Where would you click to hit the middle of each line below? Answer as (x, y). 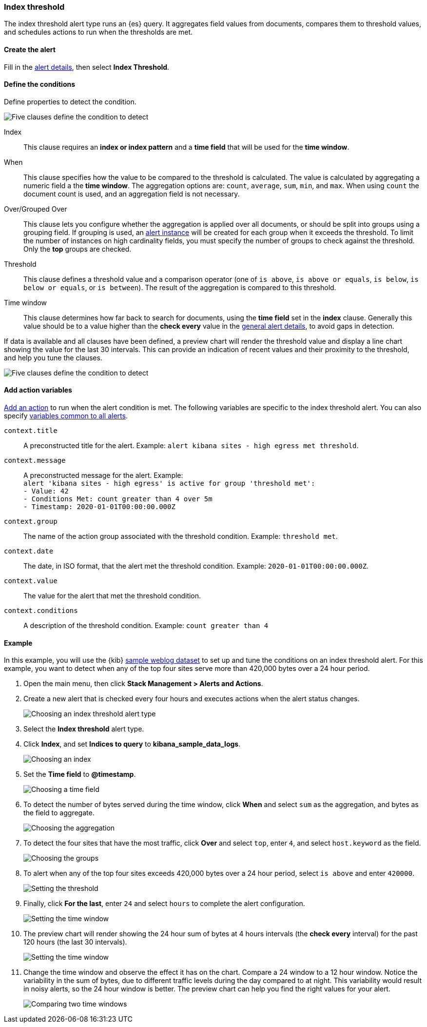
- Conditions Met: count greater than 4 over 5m (118, 499)
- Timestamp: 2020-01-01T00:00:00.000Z (99, 507)
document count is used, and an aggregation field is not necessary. (132, 194)
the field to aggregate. (59, 813)
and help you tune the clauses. (53, 357)
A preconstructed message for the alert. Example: (103, 475)
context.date (29, 551)
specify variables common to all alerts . (66, 416)
